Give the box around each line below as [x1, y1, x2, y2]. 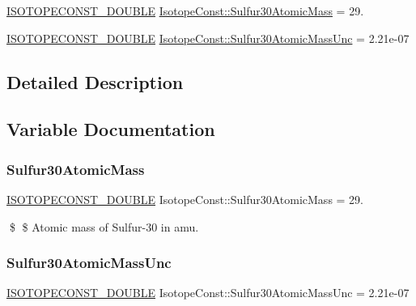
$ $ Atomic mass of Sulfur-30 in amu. [9, 218, 199, 235]
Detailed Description [6, 69, 184, 94]
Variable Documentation [6, 117, 215, 142]
